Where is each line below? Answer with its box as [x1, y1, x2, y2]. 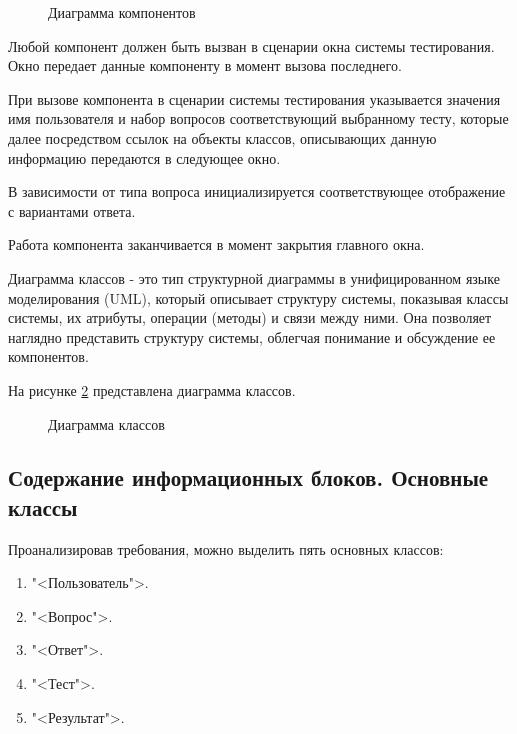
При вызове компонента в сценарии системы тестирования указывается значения [8, 88, 501, 109]
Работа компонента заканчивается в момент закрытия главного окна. [8, 234, 425, 255]
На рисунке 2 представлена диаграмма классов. [8, 379, 296, 400]
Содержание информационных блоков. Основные [8, 462, 489, 493]
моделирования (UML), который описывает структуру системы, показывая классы [8, 287, 509, 308]
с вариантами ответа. [8, 200, 136, 221]
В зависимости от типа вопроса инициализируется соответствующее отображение [8, 181, 506, 202]
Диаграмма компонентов [48, 2, 196, 22]
